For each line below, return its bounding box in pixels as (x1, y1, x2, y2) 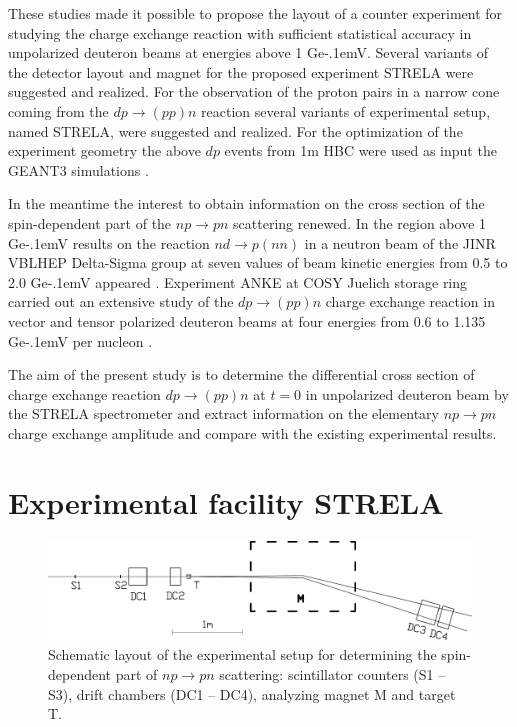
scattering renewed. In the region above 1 (233, 212, 487, 233)
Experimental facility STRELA (8, 481, 444, 522)
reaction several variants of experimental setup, (201, 100, 491, 121)
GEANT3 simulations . (8, 159, 149, 180)
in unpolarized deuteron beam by (305, 383, 509, 404)
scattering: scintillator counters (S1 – (219, 663, 446, 684)
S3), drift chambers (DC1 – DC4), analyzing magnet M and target (48, 683, 456, 704)
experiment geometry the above (8, 140, 201, 161)
